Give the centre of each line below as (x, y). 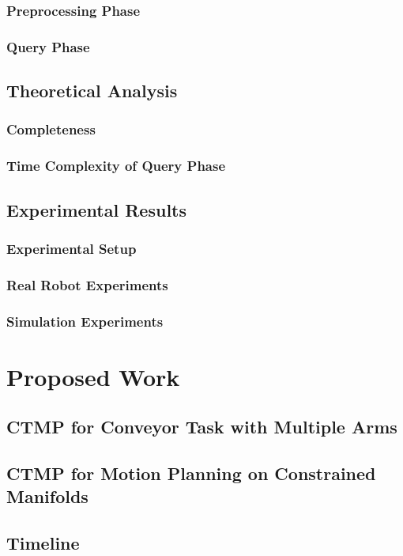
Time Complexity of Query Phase (116, 166)
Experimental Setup (72, 248)
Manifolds (47, 496)
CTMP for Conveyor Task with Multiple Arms (202, 427)
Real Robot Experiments (87, 284)
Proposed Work (93, 376)
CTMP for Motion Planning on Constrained (191, 473)
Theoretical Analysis (92, 91)
